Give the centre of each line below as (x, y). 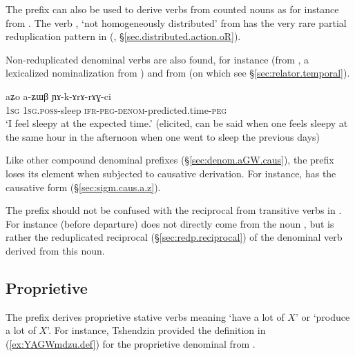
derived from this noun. (55, 250)
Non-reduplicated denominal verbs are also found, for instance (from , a (157, 59)
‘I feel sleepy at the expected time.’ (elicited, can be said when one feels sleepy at (177, 123)
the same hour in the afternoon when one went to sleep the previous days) (163, 136)
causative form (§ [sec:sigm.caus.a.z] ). (83, 187)
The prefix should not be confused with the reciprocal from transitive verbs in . (174, 210)
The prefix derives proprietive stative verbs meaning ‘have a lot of (145, 316)
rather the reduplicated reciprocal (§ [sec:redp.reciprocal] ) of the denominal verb (174, 237)
